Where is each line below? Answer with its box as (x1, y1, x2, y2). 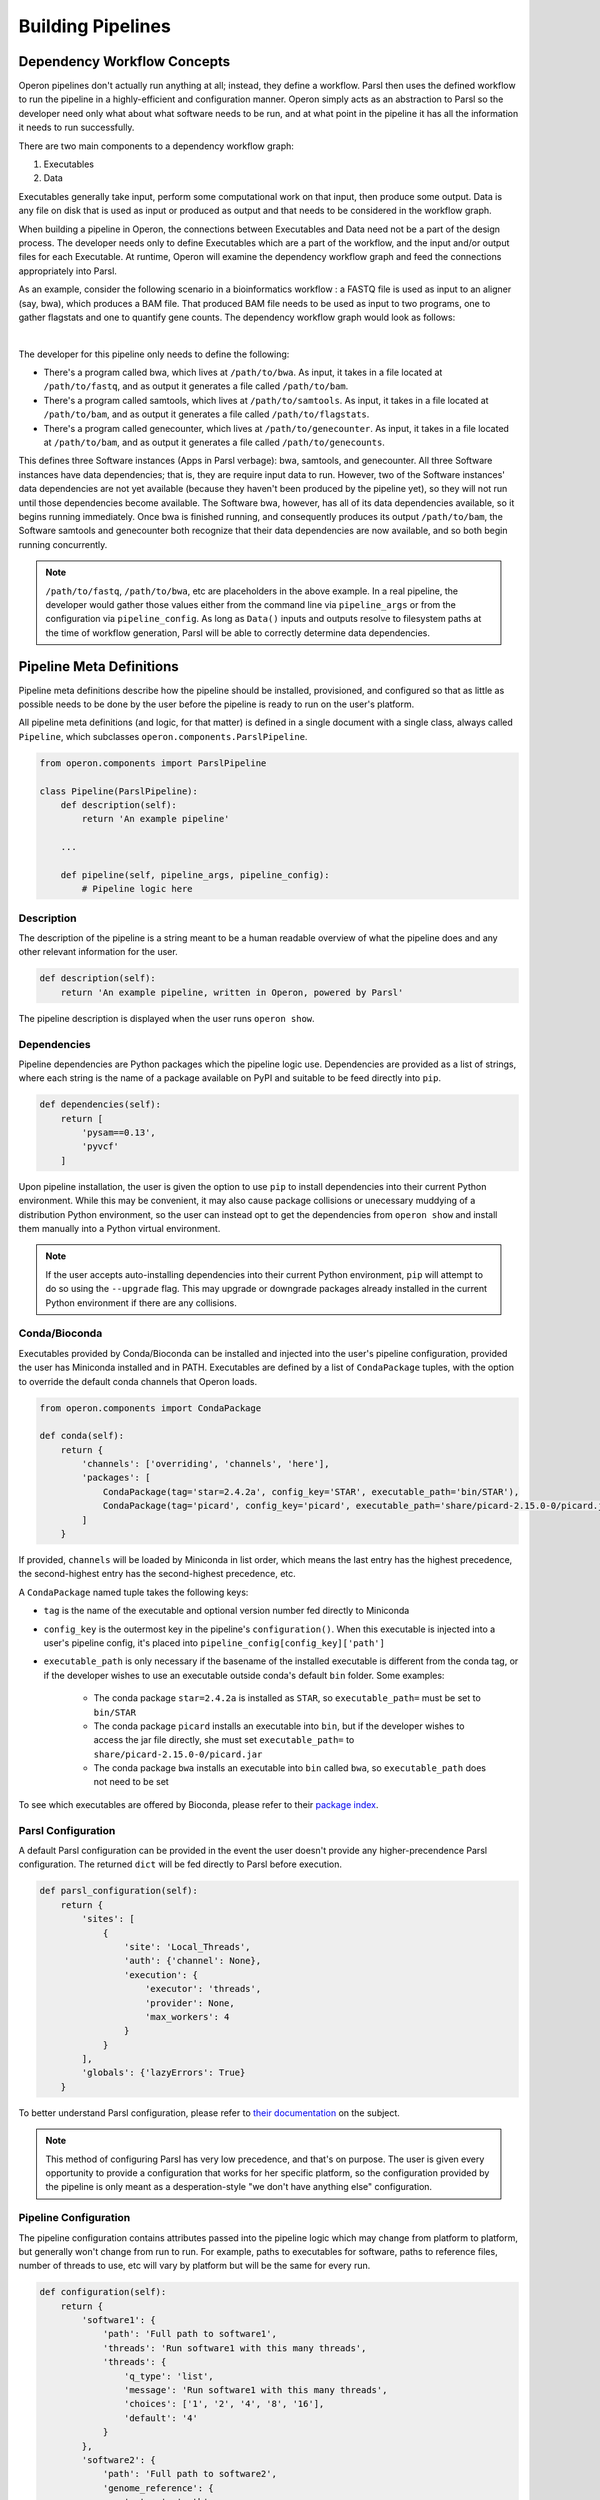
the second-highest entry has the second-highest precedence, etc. (18, 1568, 297, 1580)
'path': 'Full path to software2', (102, 2468, 277, 2480)
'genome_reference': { (102, 2482, 214, 2494)
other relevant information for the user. (18, 946, 179, 958)
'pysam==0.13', (81, 1127, 157, 1139)
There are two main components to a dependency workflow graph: (18, 140, 295, 152)
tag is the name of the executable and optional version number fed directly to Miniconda (43, 1605, 410, 1617)
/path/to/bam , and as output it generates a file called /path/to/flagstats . (43, 408, 370, 420)
